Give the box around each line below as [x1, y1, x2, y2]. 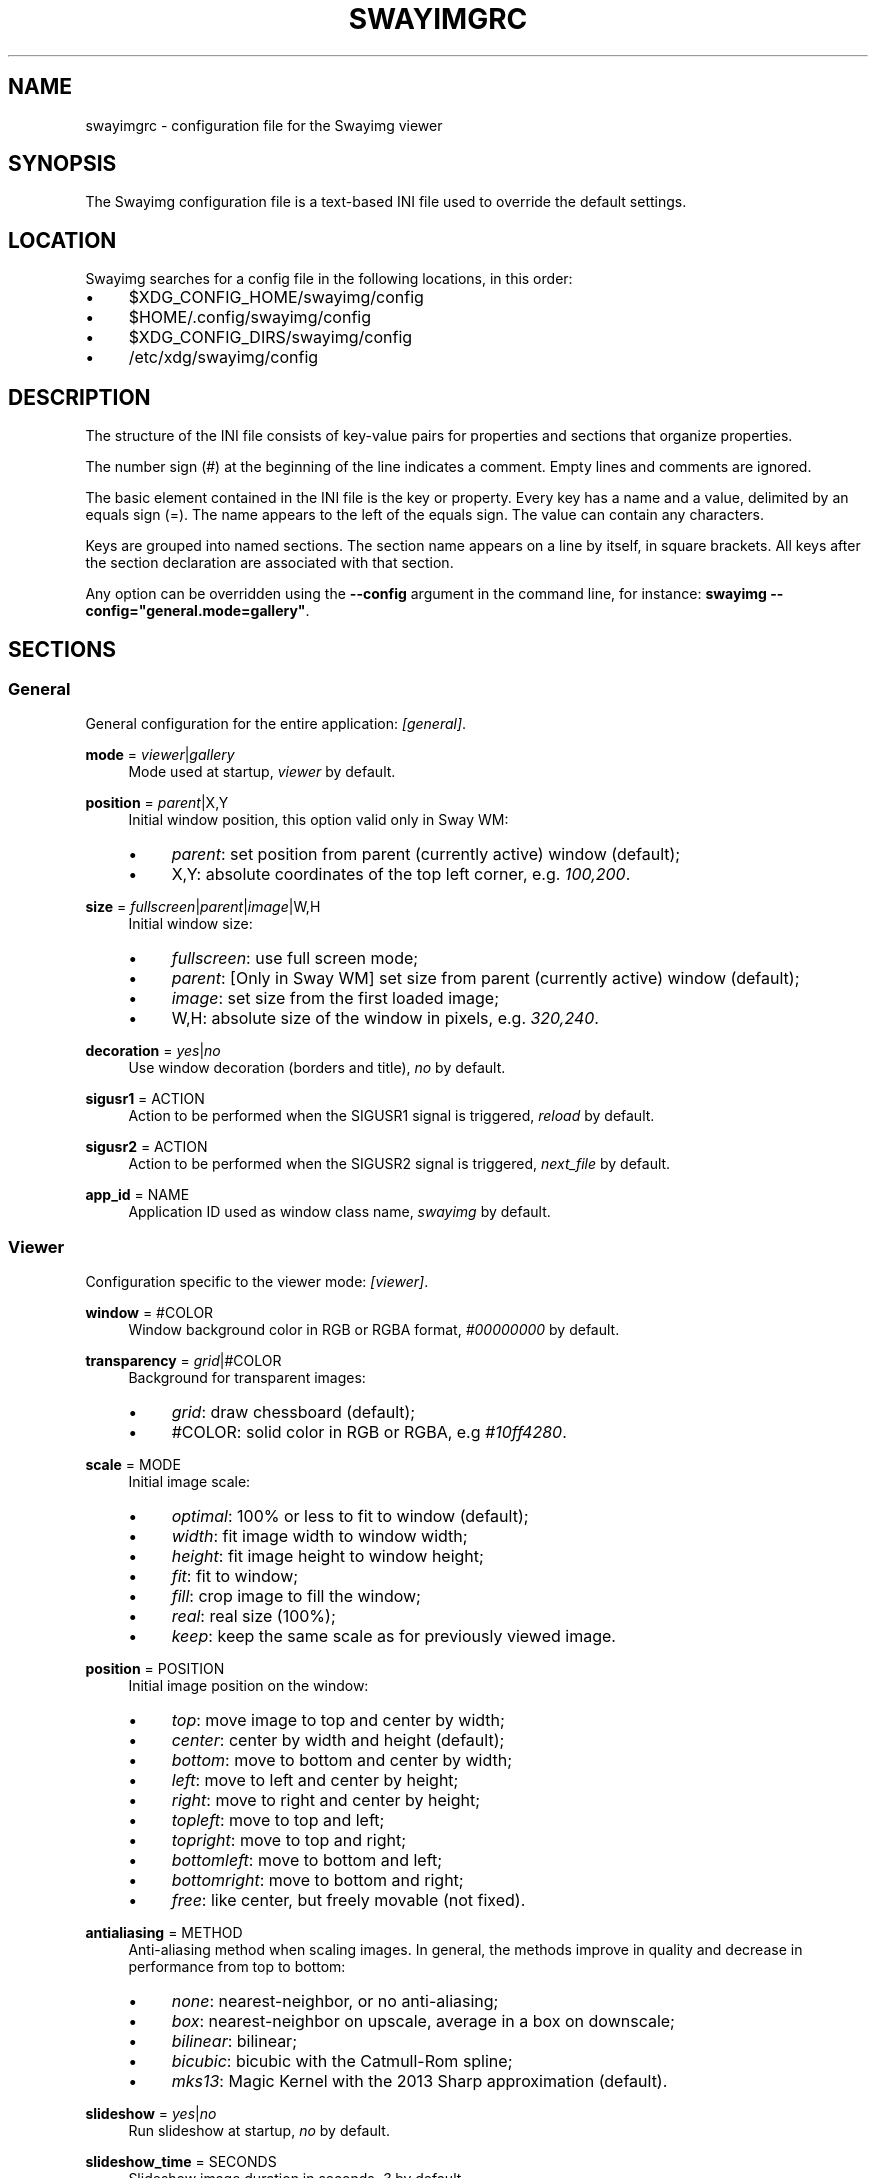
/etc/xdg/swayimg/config [128, 347, 319, 368]
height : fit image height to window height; [171, 1546, 484, 1567]
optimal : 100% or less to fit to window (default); [171, 1506, 529, 1527]
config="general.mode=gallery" [85, 602, 306, 620]
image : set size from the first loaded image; [171, 988, 499, 1009]
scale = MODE [85, 1456, 181, 1474]
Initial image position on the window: [128, 1677, 369, 1695]
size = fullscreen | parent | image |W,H [85, 898, 321, 916]
